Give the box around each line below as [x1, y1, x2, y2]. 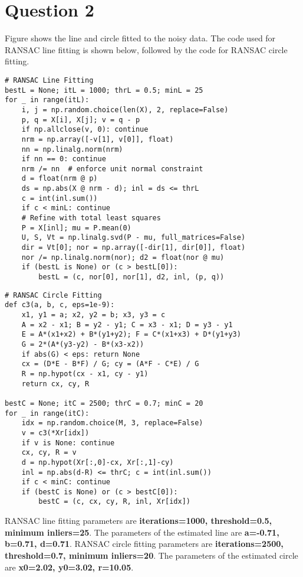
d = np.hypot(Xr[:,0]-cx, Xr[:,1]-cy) [21, 458, 174, 467]
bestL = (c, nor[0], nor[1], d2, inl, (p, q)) [38, 273, 225, 282]
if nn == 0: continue [21, 155, 106, 164]
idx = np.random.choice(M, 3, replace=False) [21, 419, 203, 428]
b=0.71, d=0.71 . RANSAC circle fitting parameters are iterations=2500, [5, 537, 284, 550]
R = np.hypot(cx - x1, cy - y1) [21, 369, 149, 378]
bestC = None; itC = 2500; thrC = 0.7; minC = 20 [5, 399, 203, 408]
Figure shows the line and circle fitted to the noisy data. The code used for [5, 32, 276, 44]
